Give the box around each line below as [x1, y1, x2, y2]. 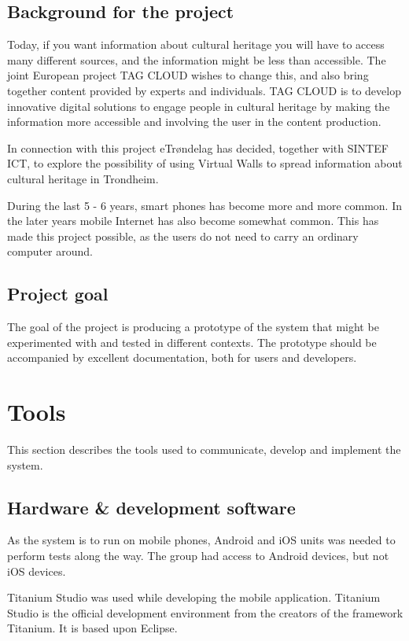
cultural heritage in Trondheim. [7, 170, 159, 186]
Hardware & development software [7, 495, 296, 519]
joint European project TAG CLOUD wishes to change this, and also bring [7, 67, 369, 83]
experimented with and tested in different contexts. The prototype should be [7, 333, 377, 350]
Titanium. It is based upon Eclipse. [7, 620, 178, 636]
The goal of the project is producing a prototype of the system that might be [7, 319, 379, 335]
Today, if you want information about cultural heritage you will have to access [7, 36, 385, 53]
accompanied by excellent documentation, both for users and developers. [7, 349, 357, 366]
